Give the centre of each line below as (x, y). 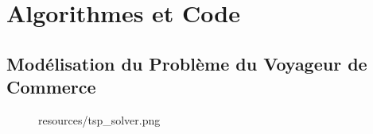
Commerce (51, 87)
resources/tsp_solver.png (99, 119)
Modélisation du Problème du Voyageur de (187, 63)
